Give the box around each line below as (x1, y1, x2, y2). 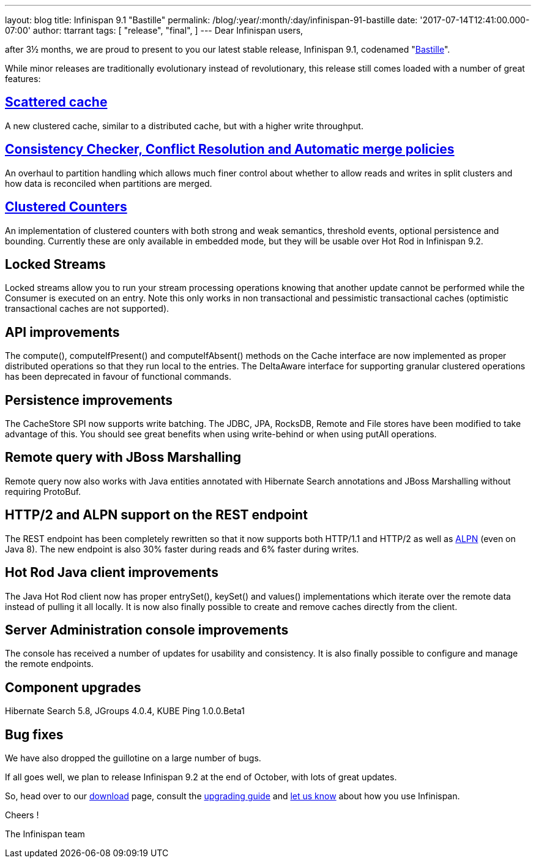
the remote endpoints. (5, 658, 94, 669)
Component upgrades (5, 679, 141, 695)
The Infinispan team (5, 829, 85, 840)
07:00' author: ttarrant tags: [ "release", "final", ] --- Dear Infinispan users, (5, 25, 303, 36)
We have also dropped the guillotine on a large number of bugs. (5, 753, 261, 764)
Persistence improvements (5, 392, 173, 408)
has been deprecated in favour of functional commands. (5, 371, 232, 382)
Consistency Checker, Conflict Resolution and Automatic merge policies (5, 141, 455, 157)
